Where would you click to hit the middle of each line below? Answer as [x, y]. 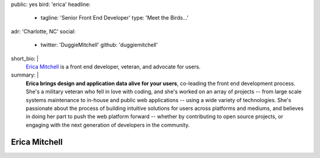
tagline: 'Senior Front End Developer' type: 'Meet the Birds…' [115, 18]
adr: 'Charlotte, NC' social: [44, 31]
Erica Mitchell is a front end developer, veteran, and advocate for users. [113, 67]
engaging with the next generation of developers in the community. [108, 125]
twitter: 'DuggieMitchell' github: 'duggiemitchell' [99, 45]
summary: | [25, 75]
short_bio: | [25, 58]
